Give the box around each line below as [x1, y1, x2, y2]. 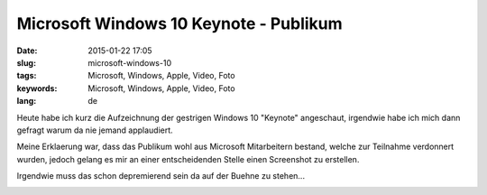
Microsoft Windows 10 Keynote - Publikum [16, 14, 343, 33]
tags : [16, 70, 37, 81]
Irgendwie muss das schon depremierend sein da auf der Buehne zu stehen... [16, 171, 306, 181]
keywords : [16, 82, 58, 94]
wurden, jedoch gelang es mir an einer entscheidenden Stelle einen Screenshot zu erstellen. [16, 153, 360, 164]
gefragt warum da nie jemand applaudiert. [16, 125, 173, 135]
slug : [16, 57, 36, 68]
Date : [16, 45, 38, 56]
